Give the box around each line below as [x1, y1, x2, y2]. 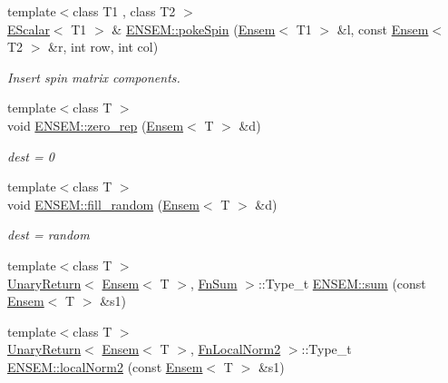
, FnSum [190, 273, 238, 292]
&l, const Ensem [336, 19, 429, 38]
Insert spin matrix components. [7, 67, 180, 86]
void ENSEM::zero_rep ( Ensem [7, 115, 184, 134]
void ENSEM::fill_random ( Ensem [7, 194, 200, 213]
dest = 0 [7, 146, 54, 165]
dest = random [7, 225, 90, 244]
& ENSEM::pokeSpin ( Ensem [112, 19, 276, 38]
